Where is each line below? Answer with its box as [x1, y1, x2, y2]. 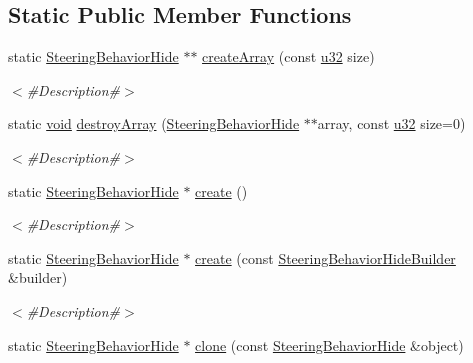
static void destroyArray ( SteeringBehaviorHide [8, 113, 300, 134]
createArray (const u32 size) [202, 46, 375, 67]
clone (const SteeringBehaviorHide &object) [195, 334, 464, 355]
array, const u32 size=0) [317, 113, 466, 134]
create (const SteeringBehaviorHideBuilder [195, 247, 456, 268]
